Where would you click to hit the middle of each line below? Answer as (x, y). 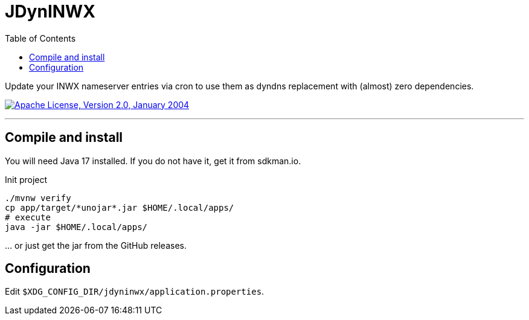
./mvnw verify (38, 198)
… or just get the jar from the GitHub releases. (96, 245)
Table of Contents (40, 38)
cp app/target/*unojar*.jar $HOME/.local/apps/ (120, 207)
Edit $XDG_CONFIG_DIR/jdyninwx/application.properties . (135, 292)
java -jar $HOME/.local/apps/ (76, 227)
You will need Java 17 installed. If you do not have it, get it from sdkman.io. (153, 161)
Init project (26, 179)
